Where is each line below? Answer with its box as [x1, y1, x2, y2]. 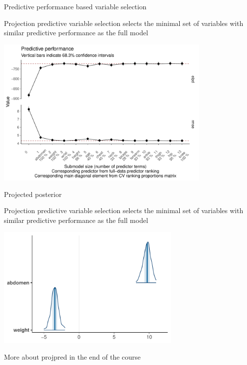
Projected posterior [4, 189, 62, 199]
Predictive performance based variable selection [4, 1, 147, 11]
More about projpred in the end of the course [4, 351, 141, 362]
